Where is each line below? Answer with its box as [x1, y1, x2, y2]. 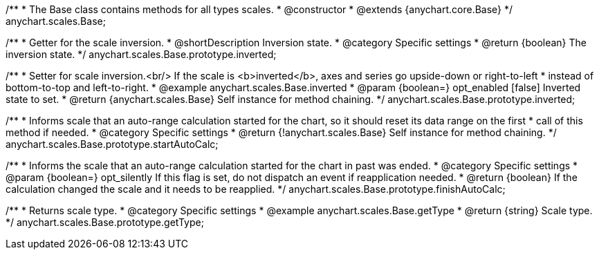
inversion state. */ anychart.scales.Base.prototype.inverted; [6, 48, 277, 60]
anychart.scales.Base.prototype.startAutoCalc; [6, 138, 219, 150]
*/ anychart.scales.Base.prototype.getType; [6, 216, 204, 228]
